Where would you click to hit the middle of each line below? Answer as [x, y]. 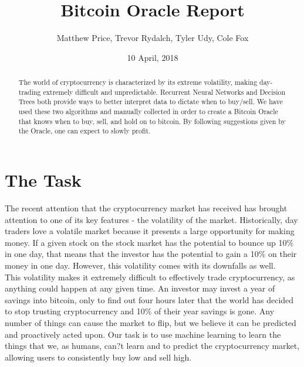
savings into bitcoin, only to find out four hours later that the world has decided [149, 299]
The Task [43, 180]
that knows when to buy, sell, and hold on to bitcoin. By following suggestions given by [152, 121]
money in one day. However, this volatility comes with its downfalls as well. [140, 265]
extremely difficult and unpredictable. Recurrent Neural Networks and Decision [164, 92]
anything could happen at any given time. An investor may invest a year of [140, 288]
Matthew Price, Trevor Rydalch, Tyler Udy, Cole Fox [153, 38]
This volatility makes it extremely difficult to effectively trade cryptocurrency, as [150, 277]
